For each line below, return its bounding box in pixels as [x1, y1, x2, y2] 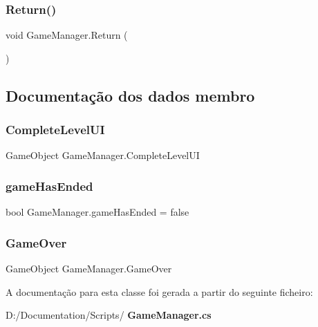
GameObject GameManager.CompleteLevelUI [6, 148, 200, 162]
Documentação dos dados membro [6, 84, 255, 106]
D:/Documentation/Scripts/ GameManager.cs [6, 308, 212, 322]
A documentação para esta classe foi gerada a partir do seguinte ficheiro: [6, 284, 313, 299]
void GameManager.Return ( [6, 28, 128, 42]
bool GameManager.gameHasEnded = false [6, 205, 189, 219]
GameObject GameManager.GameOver [6, 261, 172, 276]
